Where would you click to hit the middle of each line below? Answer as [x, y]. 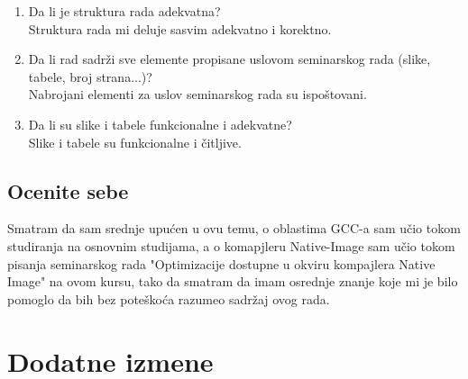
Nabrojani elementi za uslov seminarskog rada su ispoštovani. [197, 94]
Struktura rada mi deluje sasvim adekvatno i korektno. [180, 28]
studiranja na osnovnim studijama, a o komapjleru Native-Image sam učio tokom [231, 245]
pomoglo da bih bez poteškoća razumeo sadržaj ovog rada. [169, 298]
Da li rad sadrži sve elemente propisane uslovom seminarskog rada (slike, [229, 59]
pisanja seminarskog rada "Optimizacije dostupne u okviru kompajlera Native [221, 263]
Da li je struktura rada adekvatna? [124, 11]
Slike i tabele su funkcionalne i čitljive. [135, 142]
